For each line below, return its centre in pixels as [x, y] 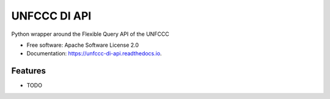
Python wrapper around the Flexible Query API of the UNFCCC [90, 34]
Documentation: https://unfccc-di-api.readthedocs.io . [94, 53]
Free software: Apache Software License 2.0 [83, 45]
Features [28, 71]
